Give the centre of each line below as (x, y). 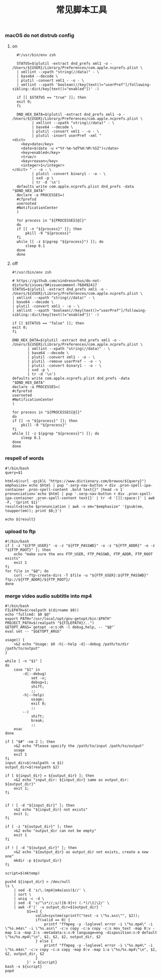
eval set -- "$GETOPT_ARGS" (33, 632)
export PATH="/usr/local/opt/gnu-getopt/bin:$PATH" (58, 619)
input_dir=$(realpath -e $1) (34, 763)
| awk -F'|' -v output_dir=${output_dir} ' (58, 907)
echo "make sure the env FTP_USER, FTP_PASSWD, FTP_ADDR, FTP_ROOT (83, 554)
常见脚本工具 (81, 10)
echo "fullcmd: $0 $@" (28, 615)
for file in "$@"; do (27, 571)
